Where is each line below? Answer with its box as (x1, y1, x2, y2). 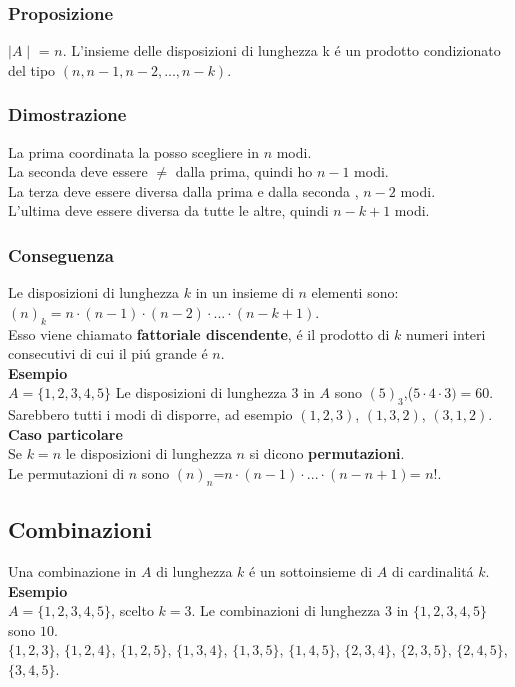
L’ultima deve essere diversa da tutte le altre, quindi (8, 200, 329, 221)
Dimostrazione (8, 102, 127, 127)
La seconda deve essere (8, 161, 148, 182)
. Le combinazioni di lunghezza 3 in (191, 600, 409, 621)
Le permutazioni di (8, 462, 125, 483)
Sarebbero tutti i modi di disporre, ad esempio (8, 404, 293, 425)
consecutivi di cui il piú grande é (8, 343, 208, 364)
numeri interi (406, 323, 486, 344)
